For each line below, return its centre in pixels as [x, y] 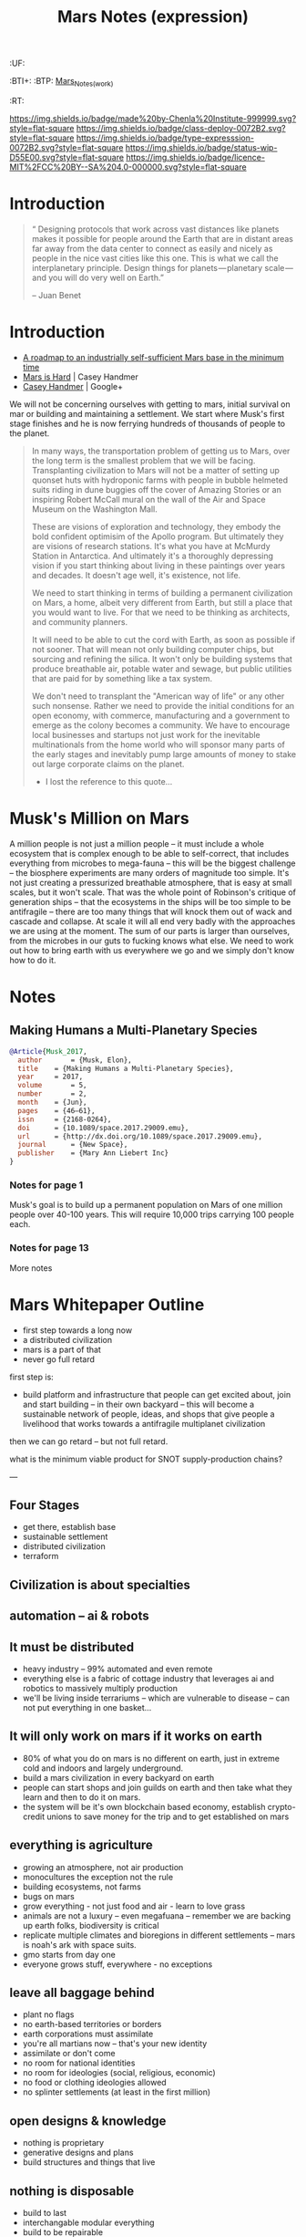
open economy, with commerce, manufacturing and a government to [161, 715]
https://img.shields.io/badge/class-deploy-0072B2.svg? [181, 128]
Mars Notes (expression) [153, 17]
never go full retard [59, 1359]
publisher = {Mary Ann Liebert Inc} [93, 1153]
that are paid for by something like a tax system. [122, 678]
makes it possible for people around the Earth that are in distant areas [163, 238]
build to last [44, 2213]
